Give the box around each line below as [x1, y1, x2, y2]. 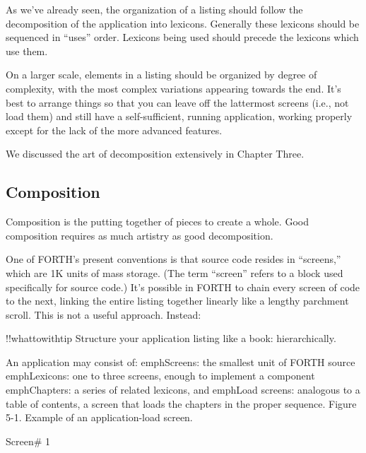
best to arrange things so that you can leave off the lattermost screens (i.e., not [6, 95, 349, 110]
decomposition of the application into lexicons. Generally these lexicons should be [6, 16, 360, 30]
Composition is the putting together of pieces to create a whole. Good [6, 214, 309, 229]
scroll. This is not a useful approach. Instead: [6, 307, 201, 322]
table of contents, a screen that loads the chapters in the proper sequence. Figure [6, 396, 357, 411]
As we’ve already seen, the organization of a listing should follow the [6, 2, 303, 16]
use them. [6, 43, 48, 58]
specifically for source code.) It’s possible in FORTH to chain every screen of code [6, 279, 360, 294]
